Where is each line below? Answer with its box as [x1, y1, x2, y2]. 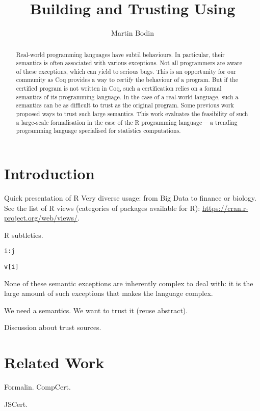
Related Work [4, 352, 105, 373]
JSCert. [4, 398, 28, 409]
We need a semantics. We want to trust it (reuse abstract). [4, 305, 188, 315]
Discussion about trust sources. [4, 322, 101, 333]
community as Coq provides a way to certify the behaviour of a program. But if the [16, 75, 238, 84]
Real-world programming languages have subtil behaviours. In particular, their [16, 50, 225, 59]
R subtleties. [4, 229, 43, 240]
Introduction [4, 163, 95, 184]
